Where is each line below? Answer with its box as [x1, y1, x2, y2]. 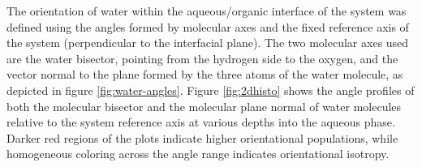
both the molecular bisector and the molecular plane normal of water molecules [6, 97, 402, 114]
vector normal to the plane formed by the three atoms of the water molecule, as [6, 66, 403, 83]
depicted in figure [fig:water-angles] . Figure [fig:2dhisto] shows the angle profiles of [6, 81, 415, 98]
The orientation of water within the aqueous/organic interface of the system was [6, 2, 407, 19]
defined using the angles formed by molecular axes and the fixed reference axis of [6, 18, 409, 35]
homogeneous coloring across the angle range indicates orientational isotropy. [6, 145, 390, 162]
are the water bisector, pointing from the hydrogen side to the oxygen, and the [6, 49, 398, 66]
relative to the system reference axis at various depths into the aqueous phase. [6, 113, 395, 131]
